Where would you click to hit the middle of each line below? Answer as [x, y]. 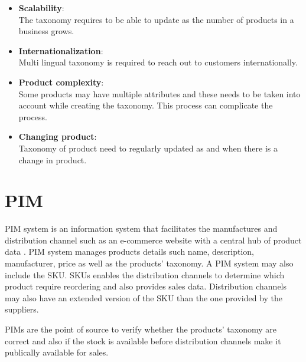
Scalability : [41, 8]
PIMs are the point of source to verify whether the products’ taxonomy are [141, 329]
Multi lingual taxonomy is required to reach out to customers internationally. [158, 62]
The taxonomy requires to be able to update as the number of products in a [156, 19]
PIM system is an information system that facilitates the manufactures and [141, 228]
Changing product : [58, 136]
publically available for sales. [57, 352]
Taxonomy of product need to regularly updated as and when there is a [148, 148]
